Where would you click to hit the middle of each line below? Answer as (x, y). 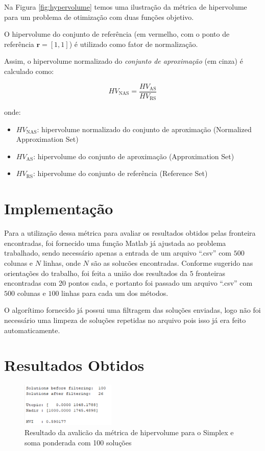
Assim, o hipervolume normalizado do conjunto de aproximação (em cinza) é (124, 61)
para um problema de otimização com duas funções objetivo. (99, 17)
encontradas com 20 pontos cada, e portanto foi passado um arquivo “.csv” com (128, 283)
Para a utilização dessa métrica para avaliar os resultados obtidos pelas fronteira (130, 233)
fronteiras (211, 273)
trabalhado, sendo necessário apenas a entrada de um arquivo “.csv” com (118, 253)
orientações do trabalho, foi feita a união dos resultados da (96, 273)
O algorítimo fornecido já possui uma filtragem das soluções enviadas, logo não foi (132, 310)
